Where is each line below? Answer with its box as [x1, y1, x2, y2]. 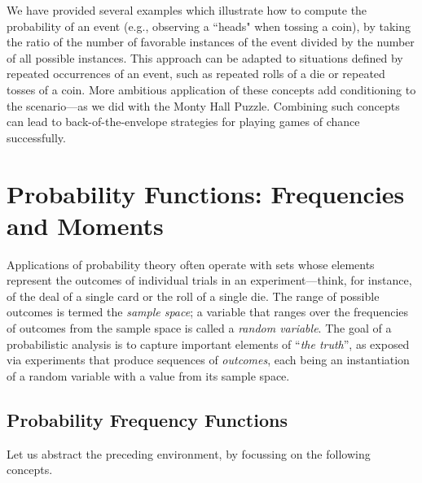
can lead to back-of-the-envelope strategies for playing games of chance [7, 113, 360, 130]
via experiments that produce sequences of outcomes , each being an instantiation [7, 351, 410, 368]
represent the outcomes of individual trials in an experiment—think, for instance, [7, 272, 412, 289]
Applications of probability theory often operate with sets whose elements [7, 255, 375, 272]
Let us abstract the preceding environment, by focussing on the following [7, 445, 371, 462]
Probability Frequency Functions [7, 407, 288, 432]
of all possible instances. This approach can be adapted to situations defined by [7, 49, 403, 66]
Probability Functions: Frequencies [7, 176, 405, 210]
